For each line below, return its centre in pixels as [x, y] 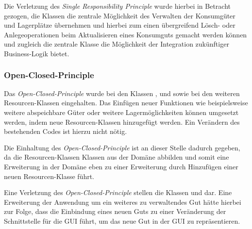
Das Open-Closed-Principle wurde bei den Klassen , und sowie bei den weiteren [122, 93]
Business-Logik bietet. [37, 53]
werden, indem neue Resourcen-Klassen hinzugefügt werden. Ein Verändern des [122, 122]
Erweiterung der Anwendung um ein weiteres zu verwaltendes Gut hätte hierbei [123, 202]
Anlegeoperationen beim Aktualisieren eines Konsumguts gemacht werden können [126, 34]
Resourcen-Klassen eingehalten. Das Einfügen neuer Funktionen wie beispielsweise [126, 103]
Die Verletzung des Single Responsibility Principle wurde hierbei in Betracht [118, 6]
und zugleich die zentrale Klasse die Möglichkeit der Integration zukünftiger [117, 44]
